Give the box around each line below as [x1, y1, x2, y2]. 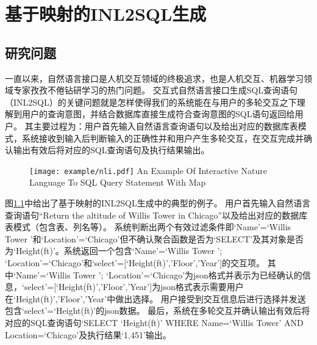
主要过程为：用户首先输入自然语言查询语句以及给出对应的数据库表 [33, 119, 298, 132]
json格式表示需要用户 [160, 280, 244, 293]
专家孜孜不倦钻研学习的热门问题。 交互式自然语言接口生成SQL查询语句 [13, 84, 298, 96]
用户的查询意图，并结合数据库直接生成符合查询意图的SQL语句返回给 [21, 107, 295, 120]
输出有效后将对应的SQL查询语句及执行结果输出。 [13, 143, 210, 156]
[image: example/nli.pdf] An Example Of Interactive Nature [29, 164, 267, 176]
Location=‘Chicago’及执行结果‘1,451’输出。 [5, 328, 171, 341]
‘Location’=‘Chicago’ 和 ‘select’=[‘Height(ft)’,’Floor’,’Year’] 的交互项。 [5, 256, 265, 269]
